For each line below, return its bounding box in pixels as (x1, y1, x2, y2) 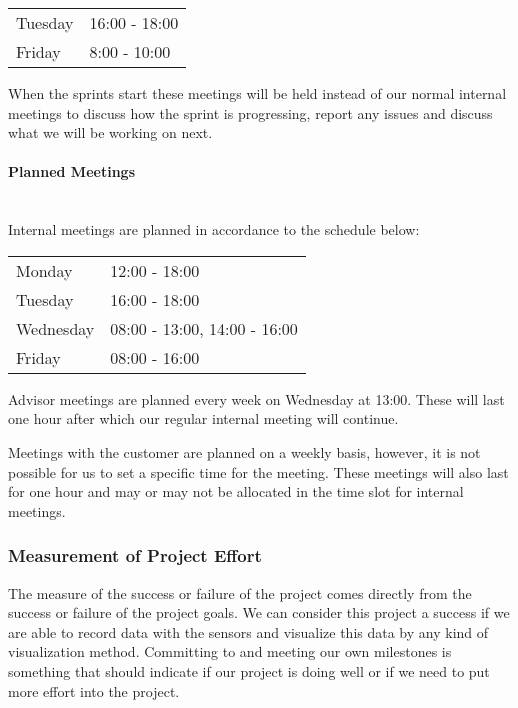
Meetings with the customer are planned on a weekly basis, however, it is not (8, 441, 481, 462)
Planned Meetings (8, 161, 135, 182)
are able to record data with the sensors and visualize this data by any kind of (8, 621, 489, 642)
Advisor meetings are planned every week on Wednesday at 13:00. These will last (8, 388, 505, 409)
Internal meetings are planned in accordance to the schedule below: (8, 219, 420, 240)
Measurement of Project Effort (8, 543, 262, 568)
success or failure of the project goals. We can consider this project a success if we (8, 602, 510, 623)
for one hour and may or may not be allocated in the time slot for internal (8, 481, 464, 502)
